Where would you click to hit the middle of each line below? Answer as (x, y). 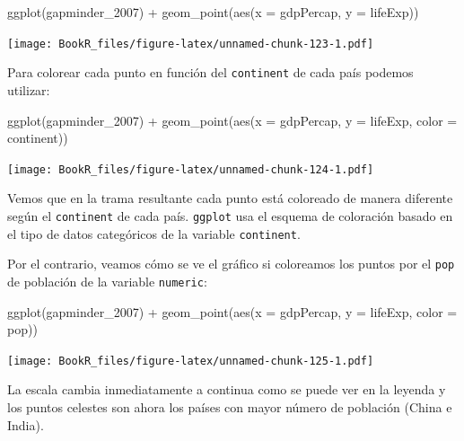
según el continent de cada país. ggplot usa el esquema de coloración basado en (230, 215)
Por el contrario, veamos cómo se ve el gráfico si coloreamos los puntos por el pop (231, 264)
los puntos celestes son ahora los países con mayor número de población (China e (230, 407)
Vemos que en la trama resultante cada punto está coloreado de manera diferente (230, 198)
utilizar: (29, 89)
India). (26, 424)
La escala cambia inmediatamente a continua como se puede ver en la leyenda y (227, 389)
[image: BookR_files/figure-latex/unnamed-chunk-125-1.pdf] (191, 361)
